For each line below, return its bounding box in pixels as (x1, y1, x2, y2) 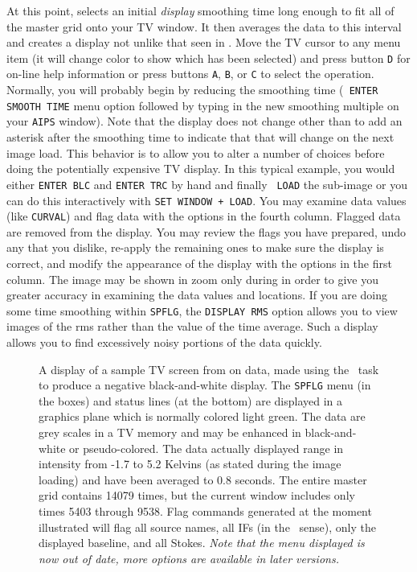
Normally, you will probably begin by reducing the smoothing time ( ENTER (6, 81, 378, 98)
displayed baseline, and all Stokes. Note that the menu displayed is (39, 534, 365, 551)
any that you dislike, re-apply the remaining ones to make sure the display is (6, 239, 384, 256)
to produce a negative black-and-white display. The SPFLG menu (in (39, 377, 371, 393)
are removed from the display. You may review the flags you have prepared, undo (6, 223, 406, 240)
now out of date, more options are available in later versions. (39, 549, 339, 566)
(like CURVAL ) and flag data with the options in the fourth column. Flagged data (6, 208, 401, 224)
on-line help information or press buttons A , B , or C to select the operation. (6, 65, 374, 82)
